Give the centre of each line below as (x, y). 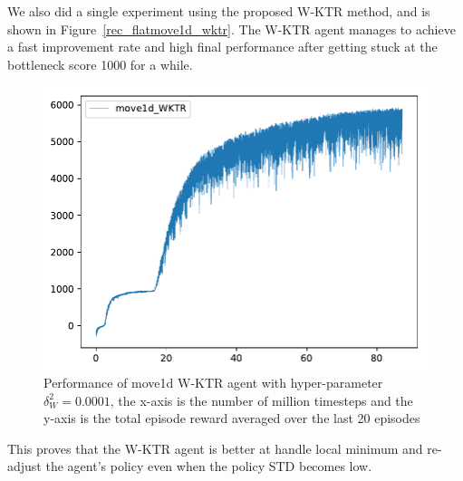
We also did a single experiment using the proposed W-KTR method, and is (219, 11)
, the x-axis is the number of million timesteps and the (261, 400)
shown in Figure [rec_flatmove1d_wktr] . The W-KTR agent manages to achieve (231, 29)
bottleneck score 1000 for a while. (100, 64)
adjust (24, 466)
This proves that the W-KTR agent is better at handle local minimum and (215, 448)
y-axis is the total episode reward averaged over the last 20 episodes (232, 418)
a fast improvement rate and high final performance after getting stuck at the (222, 47)
